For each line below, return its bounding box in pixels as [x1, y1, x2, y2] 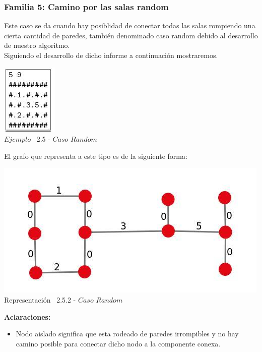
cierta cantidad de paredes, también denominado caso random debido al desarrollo [4, 30, 258, 40]
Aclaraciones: [4, 311, 51, 322]
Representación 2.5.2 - [4, 294, 76, 305]
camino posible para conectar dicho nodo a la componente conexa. [16, 338, 221, 348]
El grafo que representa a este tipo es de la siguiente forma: [4, 150, 187, 161]
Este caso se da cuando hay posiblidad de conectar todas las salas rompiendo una [4, 20, 255, 31]
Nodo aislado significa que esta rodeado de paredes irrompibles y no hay [16, 328, 239, 339]
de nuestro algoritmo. [4, 40, 70, 50]
